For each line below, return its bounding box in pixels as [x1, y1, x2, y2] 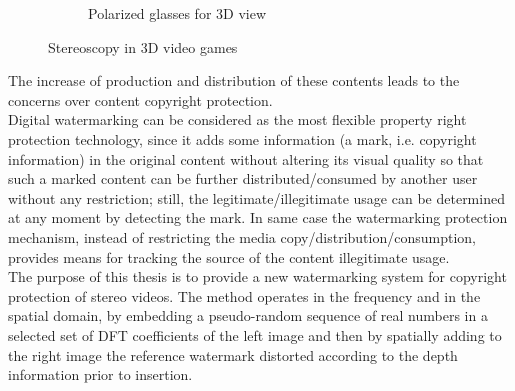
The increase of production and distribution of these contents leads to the [8, 70, 460, 91]
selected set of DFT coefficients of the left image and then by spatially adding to [8, 324, 502, 345]
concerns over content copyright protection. [8, 89, 273, 110]
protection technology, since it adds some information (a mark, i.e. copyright [8, 128, 477, 149]
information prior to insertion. [8, 364, 193, 385]
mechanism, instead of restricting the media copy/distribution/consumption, [8, 226, 476, 247]
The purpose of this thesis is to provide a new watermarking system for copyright [8, 266, 507, 287]
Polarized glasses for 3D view [88, 3, 267, 23]
